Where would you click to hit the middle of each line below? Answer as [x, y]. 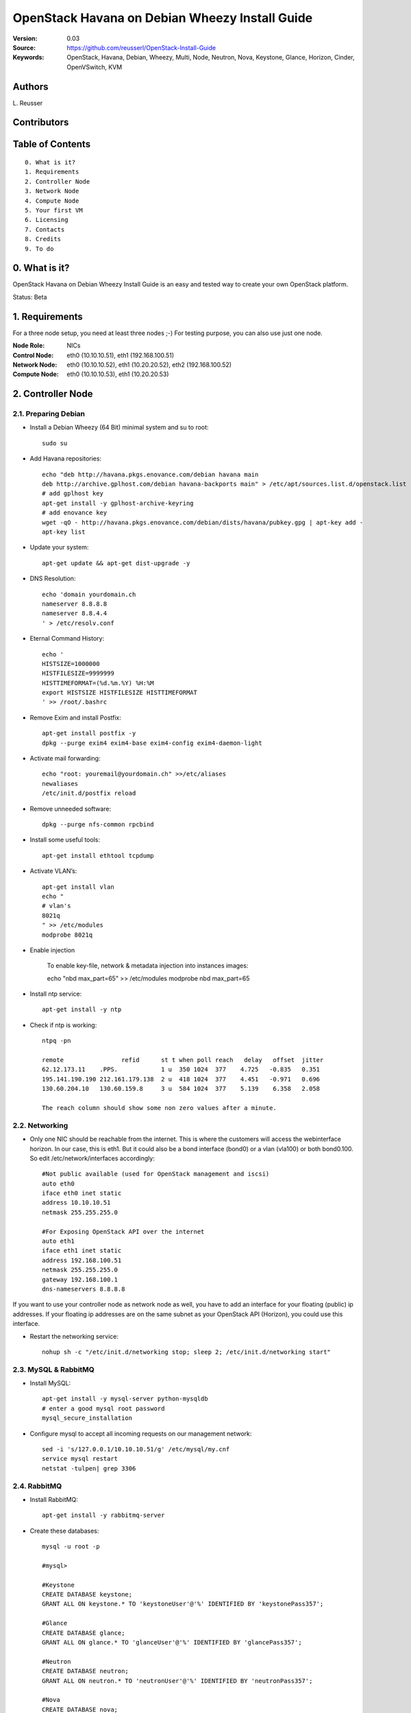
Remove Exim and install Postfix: [75, 717]
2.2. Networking [40, 1125]
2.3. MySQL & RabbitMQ [54, 1369]
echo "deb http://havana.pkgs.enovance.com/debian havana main [150, 474]
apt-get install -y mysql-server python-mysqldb [125, 1399]
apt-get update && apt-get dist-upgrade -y [116, 563]
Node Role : [29, 345]
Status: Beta [30, 297]
